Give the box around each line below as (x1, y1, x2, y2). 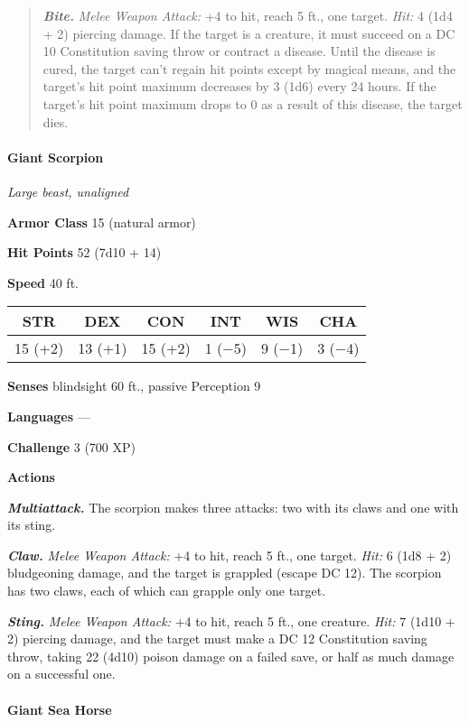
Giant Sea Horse (7, 699, 112, 718)
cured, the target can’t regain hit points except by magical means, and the (42, 59, 456, 78)
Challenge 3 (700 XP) (7, 437, 136, 456)
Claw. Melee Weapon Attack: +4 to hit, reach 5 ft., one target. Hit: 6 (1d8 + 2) (7, 545, 452, 564)
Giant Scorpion (7, 147, 104, 166)
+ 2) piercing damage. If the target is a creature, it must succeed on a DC (42, 23, 455, 42)
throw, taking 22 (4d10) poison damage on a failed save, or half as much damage (7, 646, 455, 665)
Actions (7, 467, 55, 486)
